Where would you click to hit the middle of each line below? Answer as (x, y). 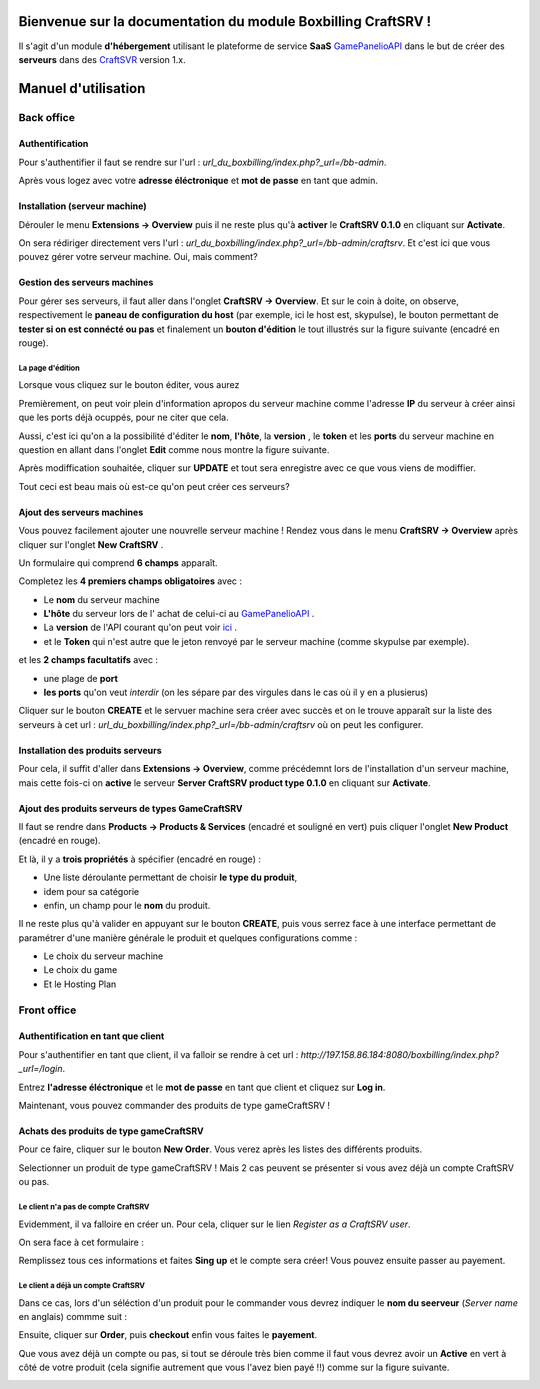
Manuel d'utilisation (82, 88)
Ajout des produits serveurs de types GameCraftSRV (130, 808)
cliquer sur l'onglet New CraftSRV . (91, 544)
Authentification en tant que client (91, 1036)
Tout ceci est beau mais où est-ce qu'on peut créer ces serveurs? (154, 486)
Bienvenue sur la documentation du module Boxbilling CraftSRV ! (225, 21)
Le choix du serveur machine (103, 956)
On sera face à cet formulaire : (81, 1242)
